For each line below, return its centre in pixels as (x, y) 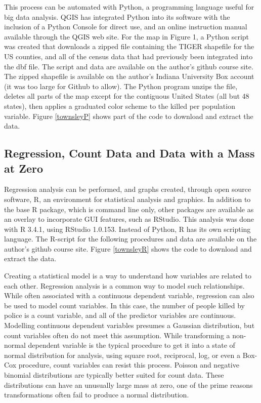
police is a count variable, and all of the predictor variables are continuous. (120, 315)
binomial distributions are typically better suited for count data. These (114, 375)
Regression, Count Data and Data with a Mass (129, 153)
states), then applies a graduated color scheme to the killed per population (120, 106)
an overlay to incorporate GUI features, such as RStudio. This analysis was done (129, 219)
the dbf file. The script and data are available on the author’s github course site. (129, 66)
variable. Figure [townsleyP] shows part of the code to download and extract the (129, 116)
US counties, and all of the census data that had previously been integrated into (128, 56)
